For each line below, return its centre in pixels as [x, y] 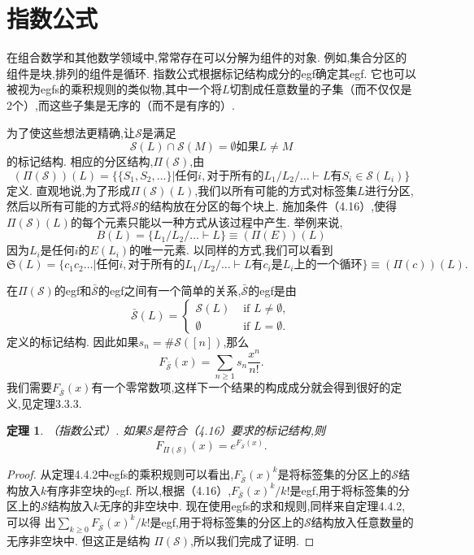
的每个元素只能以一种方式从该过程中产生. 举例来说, [207, 221]
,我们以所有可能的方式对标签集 [276, 190]
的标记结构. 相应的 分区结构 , [80, 161]
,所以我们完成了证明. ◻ [252, 540]
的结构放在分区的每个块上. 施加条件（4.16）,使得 [268, 206]
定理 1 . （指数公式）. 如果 [76, 430]
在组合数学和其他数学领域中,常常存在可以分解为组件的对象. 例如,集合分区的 [207, 57]
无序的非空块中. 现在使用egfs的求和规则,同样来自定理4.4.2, [252, 506]
